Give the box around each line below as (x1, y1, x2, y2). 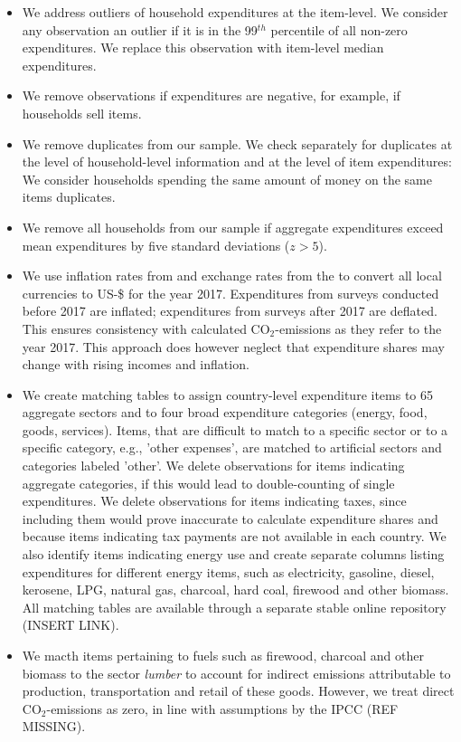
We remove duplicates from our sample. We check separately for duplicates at (22, 134, 453, 153)
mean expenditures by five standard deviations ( (22, 235, 290, 254)
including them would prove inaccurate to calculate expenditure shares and (22, 509, 438, 528)
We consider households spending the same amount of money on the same (22, 169, 432, 188)
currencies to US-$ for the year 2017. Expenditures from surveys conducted (22, 283, 439, 302)
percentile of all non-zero (270, 20, 408, 39)
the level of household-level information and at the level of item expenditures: (22, 152, 452, 171)
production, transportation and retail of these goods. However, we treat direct (22, 681, 455, 700)
